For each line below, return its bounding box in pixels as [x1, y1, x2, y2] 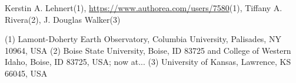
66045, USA [5, 67, 48, 79]
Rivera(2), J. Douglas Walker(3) [5, 13, 121, 25]
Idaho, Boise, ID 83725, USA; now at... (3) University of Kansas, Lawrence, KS [5, 56, 291, 68]
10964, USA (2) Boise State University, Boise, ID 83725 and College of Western [5, 44, 291, 56]
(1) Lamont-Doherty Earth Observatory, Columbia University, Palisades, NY [5, 33, 281, 45]
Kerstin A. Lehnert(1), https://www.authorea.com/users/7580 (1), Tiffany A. [5, 2, 282, 13]
